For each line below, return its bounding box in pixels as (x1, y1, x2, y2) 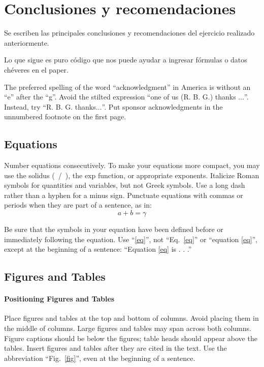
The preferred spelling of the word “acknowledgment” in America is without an (4, 81, 251, 92)
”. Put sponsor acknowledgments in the (102, 101, 223, 112)
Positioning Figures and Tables (4, 293, 115, 304)
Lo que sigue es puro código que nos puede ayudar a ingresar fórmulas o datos (4, 54, 247, 65)
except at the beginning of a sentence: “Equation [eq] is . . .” (4, 244, 192, 254)
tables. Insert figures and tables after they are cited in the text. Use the (4, 343, 227, 353)
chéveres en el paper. (4, 64, 69, 75)
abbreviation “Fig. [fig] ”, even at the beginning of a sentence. (4, 352, 195, 363)
